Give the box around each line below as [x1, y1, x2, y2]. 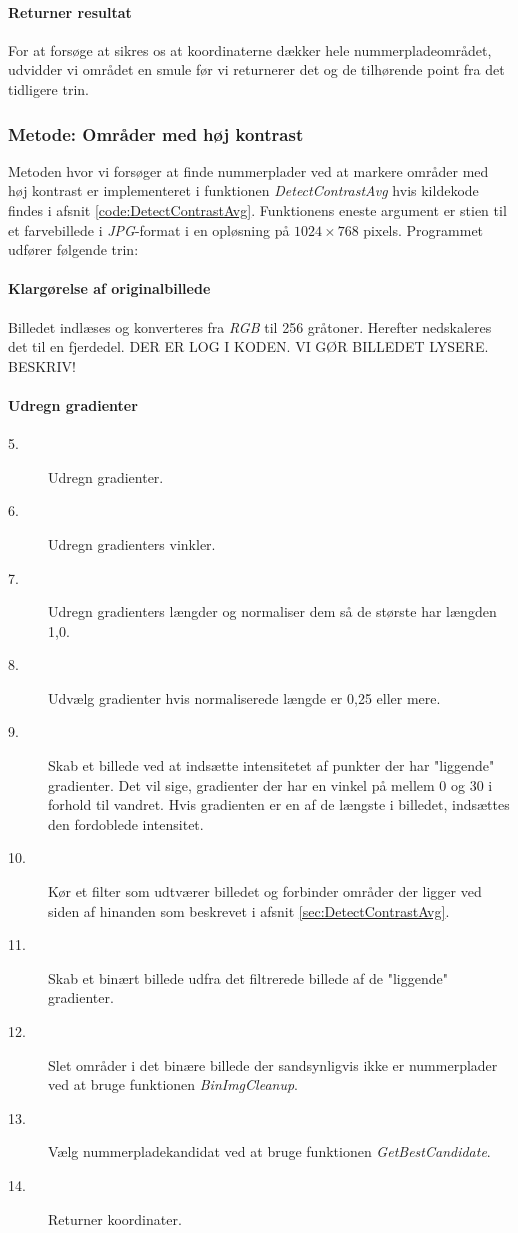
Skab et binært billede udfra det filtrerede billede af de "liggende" [48, 967, 448, 988]
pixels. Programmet [363, 219, 484, 240]
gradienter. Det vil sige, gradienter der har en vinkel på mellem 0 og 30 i [48, 774, 493, 795]
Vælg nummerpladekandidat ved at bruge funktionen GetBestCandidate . [48, 1141, 491, 1162]
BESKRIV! [8, 355, 76, 376]
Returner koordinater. [48, 1208, 182, 1229]
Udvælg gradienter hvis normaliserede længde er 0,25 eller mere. [48, 687, 441, 708]
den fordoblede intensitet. [48, 813, 204, 834]
